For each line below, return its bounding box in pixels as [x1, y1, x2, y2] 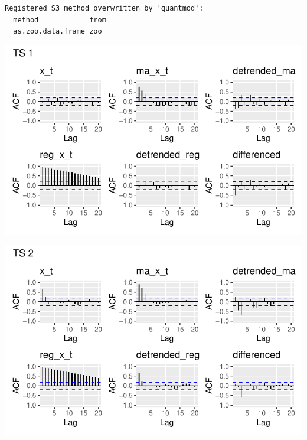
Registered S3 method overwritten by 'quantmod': [5, 4, 204, 12]
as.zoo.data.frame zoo [13, 27, 102, 36]
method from [13, 15, 106, 24]
